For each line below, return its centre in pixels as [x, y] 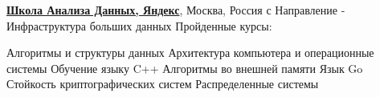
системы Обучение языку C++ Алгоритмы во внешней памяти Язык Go [185, 68]
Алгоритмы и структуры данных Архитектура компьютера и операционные [190, 53]
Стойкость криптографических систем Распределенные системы [163, 84]
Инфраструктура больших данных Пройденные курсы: [139, 25]
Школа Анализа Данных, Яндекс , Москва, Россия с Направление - [176, 10]
